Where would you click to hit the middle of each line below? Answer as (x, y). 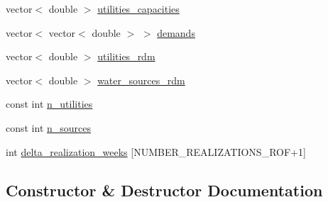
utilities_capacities (138, 9)
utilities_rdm (126, 56)
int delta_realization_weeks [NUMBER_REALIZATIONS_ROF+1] (156, 151)
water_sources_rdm (141, 80)
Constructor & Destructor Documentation (164, 190)
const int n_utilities (49, 104)
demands (176, 32)
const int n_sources (49, 127)
